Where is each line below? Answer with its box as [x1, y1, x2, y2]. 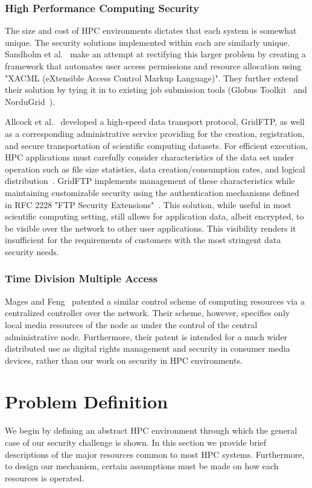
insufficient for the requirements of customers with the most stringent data [5, 233, 281, 246]
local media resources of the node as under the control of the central [5, 318, 258, 331]
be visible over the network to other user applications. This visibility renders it [5, 221, 296, 234]
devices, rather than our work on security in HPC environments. [5, 353, 243, 366]
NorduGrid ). [5, 95, 56, 107]
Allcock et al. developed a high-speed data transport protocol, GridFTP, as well [5, 115, 305, 128]
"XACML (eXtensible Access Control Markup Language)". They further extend [5, 71, 299, 84]
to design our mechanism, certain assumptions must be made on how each [5, 460, 279, 472]
